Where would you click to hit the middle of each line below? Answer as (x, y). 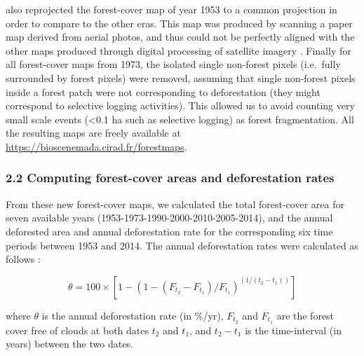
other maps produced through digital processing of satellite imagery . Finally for (178, 50)
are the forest (305, 315)
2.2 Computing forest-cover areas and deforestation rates (170, 178)
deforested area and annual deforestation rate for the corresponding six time (169, 231)
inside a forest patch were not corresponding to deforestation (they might (163, 91)
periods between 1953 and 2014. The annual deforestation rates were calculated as (182, 245)
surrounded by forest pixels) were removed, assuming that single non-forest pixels (181, 77)
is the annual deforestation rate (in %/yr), (133, 315)
